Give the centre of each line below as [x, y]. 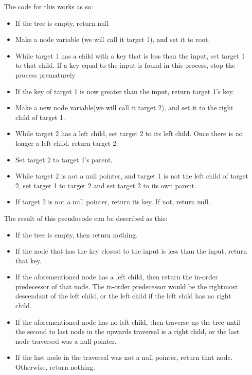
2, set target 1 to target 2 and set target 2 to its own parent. [106, 185]
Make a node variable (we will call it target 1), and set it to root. [113, 39]
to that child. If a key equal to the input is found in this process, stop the [125, 65]
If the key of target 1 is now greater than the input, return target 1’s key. [125, 91]
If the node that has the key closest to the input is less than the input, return [131, 251]
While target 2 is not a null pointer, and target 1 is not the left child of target [132, 176]
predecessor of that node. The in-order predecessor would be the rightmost [126, 286]
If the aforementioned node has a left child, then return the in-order [117, 277]
